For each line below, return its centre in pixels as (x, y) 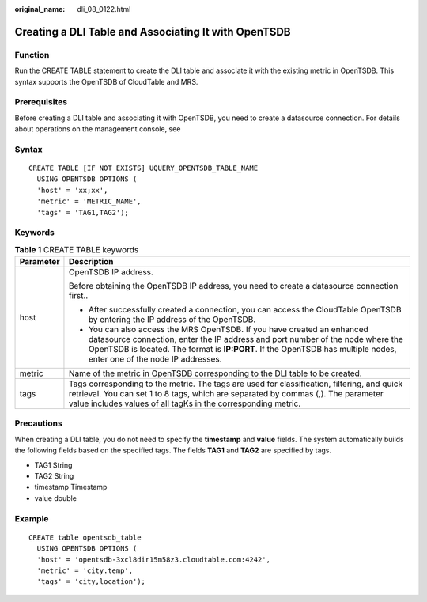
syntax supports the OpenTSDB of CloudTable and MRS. (106, 81)
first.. (78, 296)
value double (55, 498)
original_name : (40, 9)
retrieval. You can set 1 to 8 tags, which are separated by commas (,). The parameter (226, 394)
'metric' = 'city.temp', (85, 570)
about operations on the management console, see (98, 129)
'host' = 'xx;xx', (72, 190)
